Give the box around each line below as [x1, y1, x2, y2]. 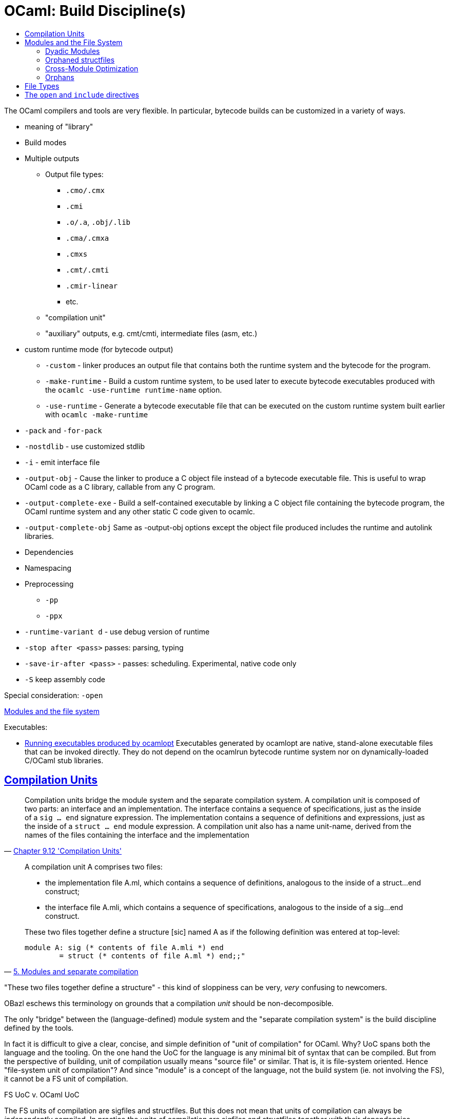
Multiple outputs [25, 153, 80, 163]
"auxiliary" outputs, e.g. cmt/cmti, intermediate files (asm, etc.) [45, 329, 258, 338]
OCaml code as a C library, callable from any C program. [25, 482, 216, 491]
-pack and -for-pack [25, 426, 102, 435]
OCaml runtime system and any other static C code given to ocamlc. [25, 507, 255, 516]
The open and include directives [25, 90, 139, 99]
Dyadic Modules [45, 46, 100, 55]
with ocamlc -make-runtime [45, 410, 148, 419]
